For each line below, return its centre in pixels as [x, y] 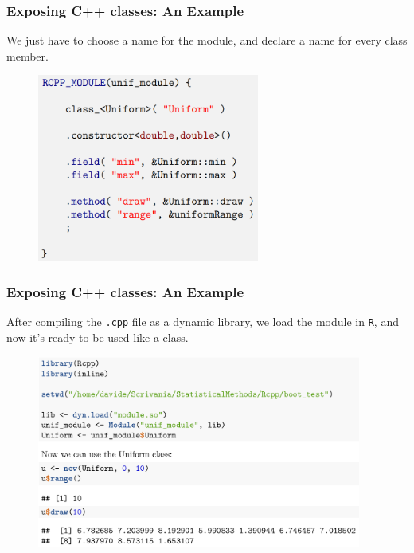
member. [27, 55]
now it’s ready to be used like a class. [98, 337]
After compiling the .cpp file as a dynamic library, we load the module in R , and [203, 322]
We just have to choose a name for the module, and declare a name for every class [207, 40]
